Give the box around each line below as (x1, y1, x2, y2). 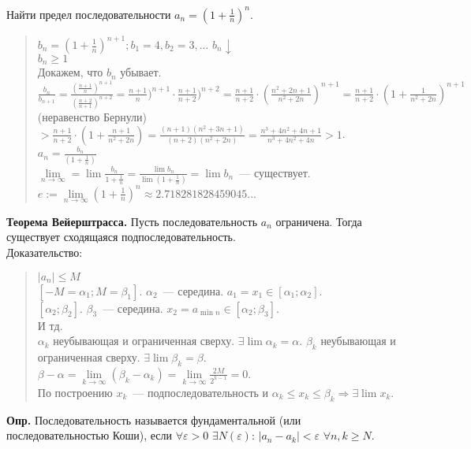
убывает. (120, 64, 162, 80)
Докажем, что (37, 64, 103, 80)
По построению (37, 384, 113, 400)
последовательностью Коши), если (6, 427, 173, 443)
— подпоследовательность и (133, 384, 269, 400)
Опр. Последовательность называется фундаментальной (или (6, 411, 301, 428)
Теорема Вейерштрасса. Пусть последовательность (6, 213, 258, 229)
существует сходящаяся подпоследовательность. (6, 228, 236, 245)
